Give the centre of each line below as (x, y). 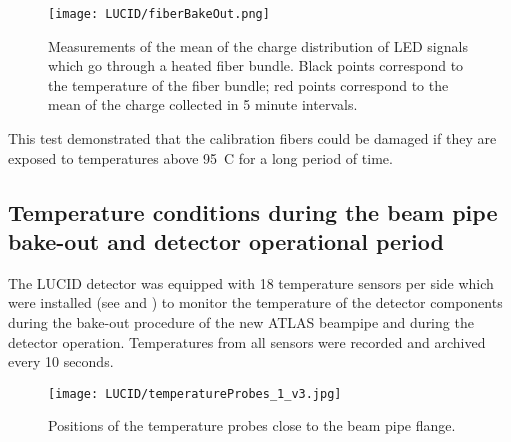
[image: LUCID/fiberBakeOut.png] (159, 14)
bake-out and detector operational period (226, 241)
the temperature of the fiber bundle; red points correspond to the (248, 84)
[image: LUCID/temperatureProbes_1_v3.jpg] (195, 393)
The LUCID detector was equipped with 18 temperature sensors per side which (251, 282)
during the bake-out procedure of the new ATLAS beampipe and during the (241, 322)
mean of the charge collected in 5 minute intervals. (203, 104)
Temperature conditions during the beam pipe (253, 211)
